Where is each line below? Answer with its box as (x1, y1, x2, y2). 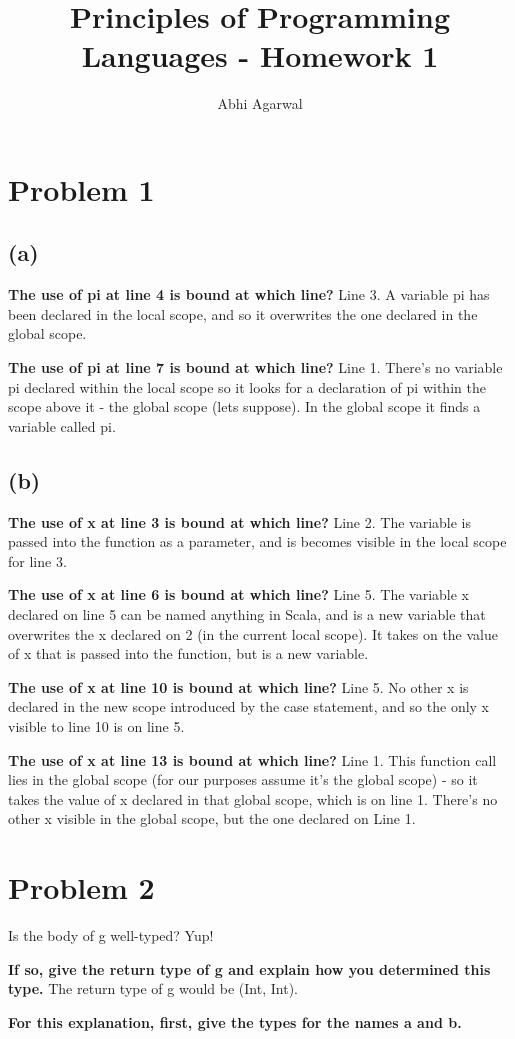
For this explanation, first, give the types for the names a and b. (8, 1011, 462, 1032)
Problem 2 (8, 867, 155, 908)
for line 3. (8, 550, 67, 571)
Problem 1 (8, 168, 155, 209)
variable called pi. (8, 415, 116, 436)
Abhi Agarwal (217, 93, 303, 114)
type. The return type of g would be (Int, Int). (8, 978, 298, 999)
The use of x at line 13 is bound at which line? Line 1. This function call (8, 749, 497, 770)
